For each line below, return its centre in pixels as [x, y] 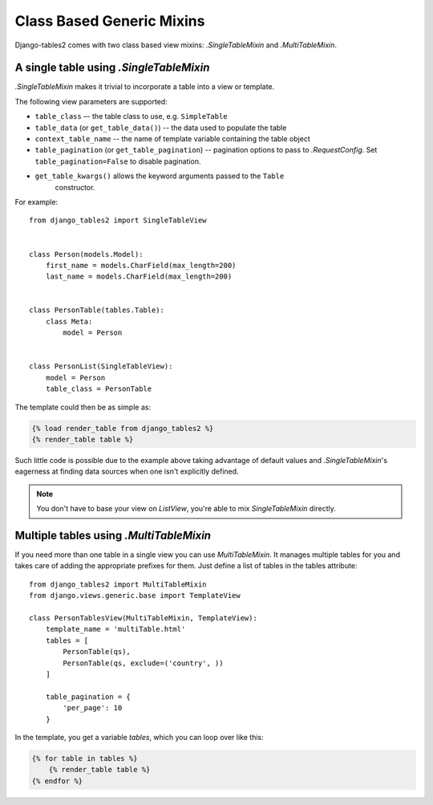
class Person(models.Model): [86, 254]
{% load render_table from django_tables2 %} [123, 428]
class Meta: [69, 321]
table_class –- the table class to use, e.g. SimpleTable [131, 116]
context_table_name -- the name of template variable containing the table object [172, 139]
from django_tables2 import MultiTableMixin [118, 584]
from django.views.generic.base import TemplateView [135, 596]
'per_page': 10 [93, 708]
